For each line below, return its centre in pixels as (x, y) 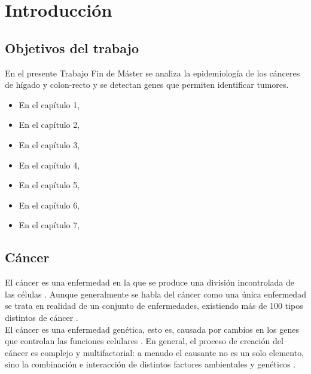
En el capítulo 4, (49, 165)
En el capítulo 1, (49, 104)
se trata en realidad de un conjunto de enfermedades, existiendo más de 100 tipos (154, 306)
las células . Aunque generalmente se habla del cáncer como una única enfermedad (155, 294)
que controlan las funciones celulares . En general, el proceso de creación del (144, 341)
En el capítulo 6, (49, 205)
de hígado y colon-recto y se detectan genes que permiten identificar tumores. (147, 85)
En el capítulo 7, (49, 225)
